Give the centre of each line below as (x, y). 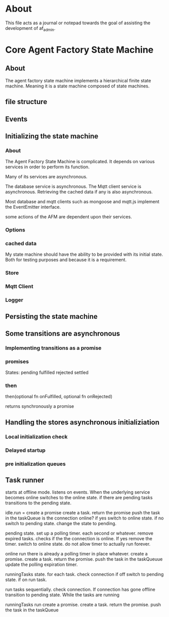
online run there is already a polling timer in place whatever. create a (76, 554)
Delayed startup (25, 450)
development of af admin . (30, 29)
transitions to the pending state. (38, 503)
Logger (14, 300)
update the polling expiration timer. (41, 564)
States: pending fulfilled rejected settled (47, 372)
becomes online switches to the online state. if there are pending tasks (79, 498)
